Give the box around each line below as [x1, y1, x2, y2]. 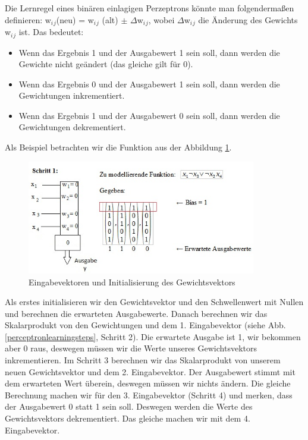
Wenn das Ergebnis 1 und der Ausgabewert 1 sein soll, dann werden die [18, 46, 280, 58]
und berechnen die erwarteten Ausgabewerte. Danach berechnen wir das [5, 307, 268, 319]
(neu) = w [56, 13, 94, 26]
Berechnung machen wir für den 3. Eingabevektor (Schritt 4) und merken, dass [5, 388, 293, 401]
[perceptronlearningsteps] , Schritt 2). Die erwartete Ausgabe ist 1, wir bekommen [5, 330, 301, 342]
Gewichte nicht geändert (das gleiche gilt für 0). [18, 58, 193, 70]
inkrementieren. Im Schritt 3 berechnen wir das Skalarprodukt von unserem [5, 354, 281, 366]
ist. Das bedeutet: [18, 26, 84, 38]
